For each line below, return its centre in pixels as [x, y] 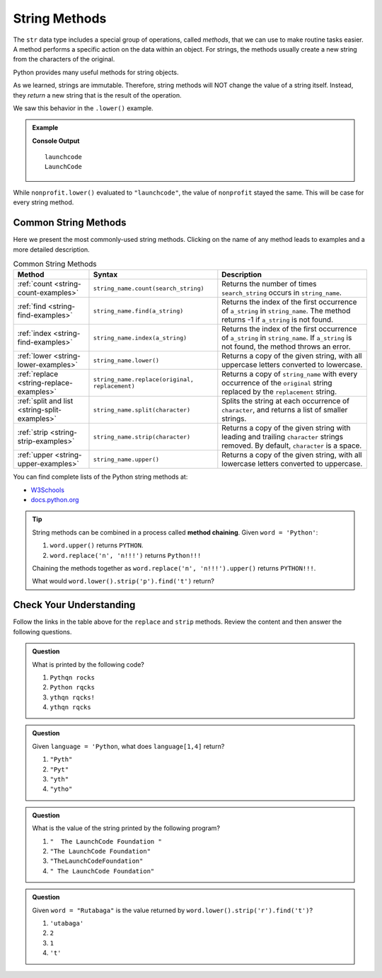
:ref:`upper [35, 455]
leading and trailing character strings [282, 437]
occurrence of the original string [277, 383]
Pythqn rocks [73, 677]
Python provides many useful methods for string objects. [96, 72]
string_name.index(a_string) [140, 338]
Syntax [105, 274]
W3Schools [48, 490]
